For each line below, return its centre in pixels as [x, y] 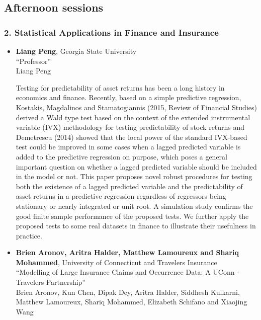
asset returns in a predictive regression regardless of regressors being [121, 196]
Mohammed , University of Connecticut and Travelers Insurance [116, 262]
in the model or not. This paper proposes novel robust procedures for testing [134, 176]
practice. [29, 235]
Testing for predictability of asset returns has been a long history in [120, 87]
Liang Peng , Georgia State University [76, 51]
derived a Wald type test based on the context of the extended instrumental [133, 117]
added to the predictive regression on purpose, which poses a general [121, 156]
